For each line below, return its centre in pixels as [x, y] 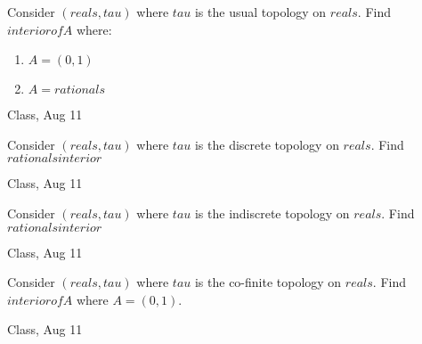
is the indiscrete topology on [272, 213]
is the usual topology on [260, 12]
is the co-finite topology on [268, 282]
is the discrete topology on [267, 144]
